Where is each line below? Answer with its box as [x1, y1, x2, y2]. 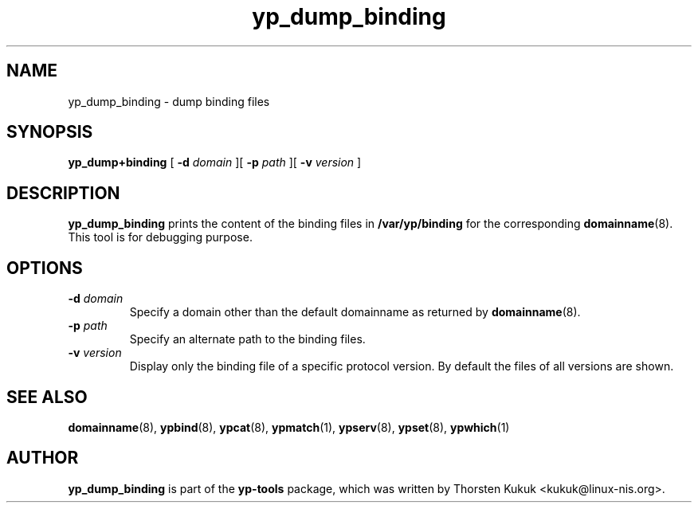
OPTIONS [6, 257, 83, 278]
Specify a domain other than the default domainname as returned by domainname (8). [129, 305, 581, 319]
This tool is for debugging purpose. [68, 230, 253, 245]
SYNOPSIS [6, 122, 93, 143]
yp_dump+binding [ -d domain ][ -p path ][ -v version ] [68, 155, 362, 170]
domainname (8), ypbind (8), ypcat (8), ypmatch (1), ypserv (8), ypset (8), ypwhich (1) [68, 420, 510, 434]
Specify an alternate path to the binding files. [129, 332, 366, 347]
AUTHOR [6, 448, 79, 468]
